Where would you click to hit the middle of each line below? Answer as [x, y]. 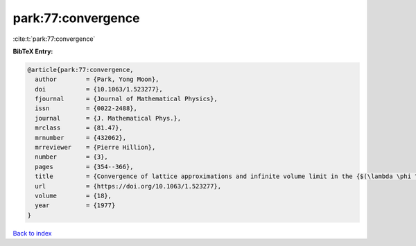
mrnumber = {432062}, [81, 138]
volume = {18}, [73, 196]
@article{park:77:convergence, [81, 70]
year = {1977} [75, 205]
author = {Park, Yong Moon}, [97, 79]
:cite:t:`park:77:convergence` [54, 39]
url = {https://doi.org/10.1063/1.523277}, [128, 186]
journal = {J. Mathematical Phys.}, [108, 118]
